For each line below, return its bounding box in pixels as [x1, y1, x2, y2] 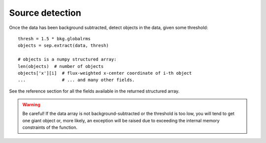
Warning [22, 102, 40, 108]
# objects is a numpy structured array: [18, 57, 117, 62]
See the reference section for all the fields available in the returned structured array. [9, 88, 180, 94]
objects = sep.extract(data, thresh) [18, 43, 109, 49]
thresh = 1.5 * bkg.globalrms [18, 36, 91, 41]
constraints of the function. [22, 124, 78, 130]
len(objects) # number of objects [18, 63, 104, 69]
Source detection [9, 7, 81, 18]
